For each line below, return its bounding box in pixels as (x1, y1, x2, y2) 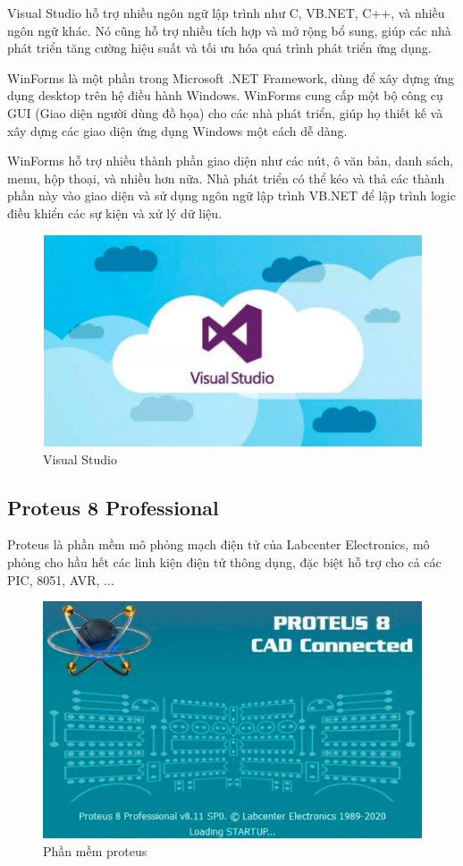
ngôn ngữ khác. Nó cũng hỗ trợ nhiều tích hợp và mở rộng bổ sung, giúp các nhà (7, 21, 451, 39)
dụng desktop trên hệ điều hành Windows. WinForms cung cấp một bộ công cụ (7, 86, 443, 105)
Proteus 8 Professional (7, 493, 219, 521)
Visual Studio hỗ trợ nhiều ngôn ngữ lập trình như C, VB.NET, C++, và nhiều (7, 4, 445, 21)
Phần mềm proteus (43, 841, 147, 860)
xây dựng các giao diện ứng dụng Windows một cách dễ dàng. (7, 121, 348, 140)
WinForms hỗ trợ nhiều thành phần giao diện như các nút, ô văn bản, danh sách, (7, 151, 454, 170)
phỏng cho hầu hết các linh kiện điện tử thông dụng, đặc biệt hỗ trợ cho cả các (7, 553, 442, 571)
